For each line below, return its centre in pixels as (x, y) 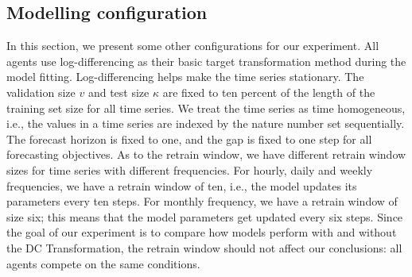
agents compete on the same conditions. (103, 263)
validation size (41, 92)
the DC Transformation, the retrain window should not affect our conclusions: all (204, 247)
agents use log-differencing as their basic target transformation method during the (206, 61)
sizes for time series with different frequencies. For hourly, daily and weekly (190, 169)
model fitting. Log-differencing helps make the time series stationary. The (185, 77)
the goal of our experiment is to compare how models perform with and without (202, 232)
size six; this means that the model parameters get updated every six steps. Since (205, 216)
